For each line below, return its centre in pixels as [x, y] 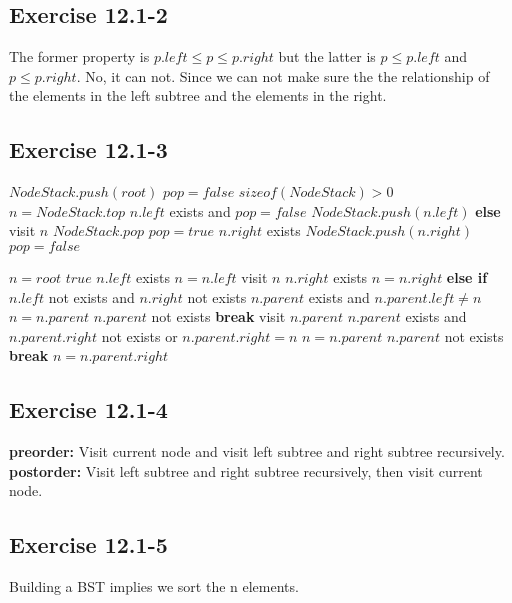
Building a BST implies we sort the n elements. [154, 586]
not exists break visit [218, 316]
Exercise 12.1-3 [88, 149]
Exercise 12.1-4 [88, 409]
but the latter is [327, 56]
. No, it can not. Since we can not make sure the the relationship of [283, 75]
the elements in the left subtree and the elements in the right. [198, 95]
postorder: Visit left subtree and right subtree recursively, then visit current [246, 470]
